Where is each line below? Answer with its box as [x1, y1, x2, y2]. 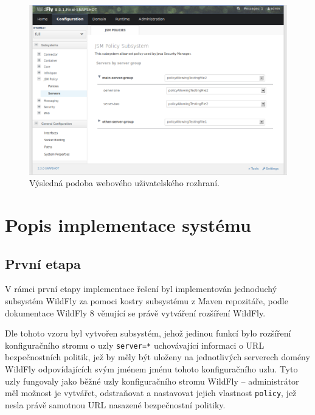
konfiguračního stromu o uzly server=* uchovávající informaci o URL [5, 338, 265, 351]
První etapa [5, 254, 81, 273]
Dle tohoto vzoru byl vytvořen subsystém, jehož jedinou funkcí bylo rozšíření [5, 327, 291, 340]
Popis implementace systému [5, 212, 251, 237]
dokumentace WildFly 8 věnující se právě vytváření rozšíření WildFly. [5, 306, 266, 319]
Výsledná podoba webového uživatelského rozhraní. [29, 176, 220, 189]
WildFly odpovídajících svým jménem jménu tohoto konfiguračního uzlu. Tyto [5, 363, 298, 375]
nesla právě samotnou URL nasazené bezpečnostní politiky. [5, 398, 226, 411]
